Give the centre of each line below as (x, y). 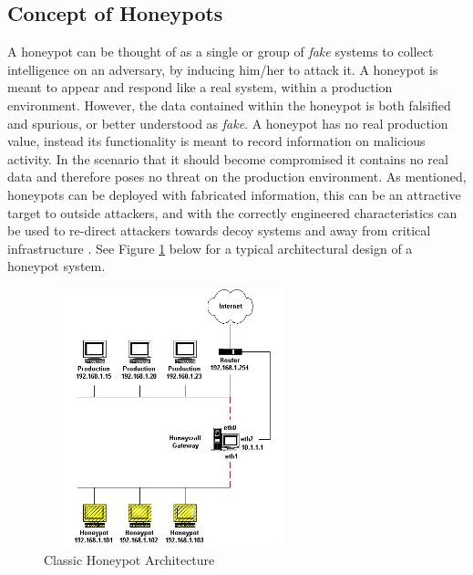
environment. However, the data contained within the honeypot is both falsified (229, 105)
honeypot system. (57, 266)
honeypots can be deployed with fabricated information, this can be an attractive (234, 194)
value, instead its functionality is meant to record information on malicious (216, 141)
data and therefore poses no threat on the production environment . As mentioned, (237, 177)
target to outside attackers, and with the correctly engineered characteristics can (232, 212)
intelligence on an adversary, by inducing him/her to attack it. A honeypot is (223, 69)
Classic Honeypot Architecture (129, 559)
